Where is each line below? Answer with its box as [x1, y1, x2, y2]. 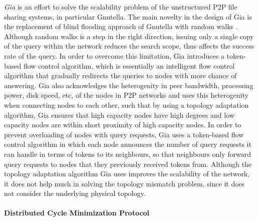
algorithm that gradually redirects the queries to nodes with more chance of [4, 70, 237, 81]
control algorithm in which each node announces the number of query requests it [4, 139, 251, 149]
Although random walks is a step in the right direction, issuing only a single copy [4, 31, 254, 41]
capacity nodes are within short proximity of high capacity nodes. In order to [4, 119, 241, 130]
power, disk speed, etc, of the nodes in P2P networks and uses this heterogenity [4, 90, 248, 100]
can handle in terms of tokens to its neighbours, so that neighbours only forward [4, 148, 251, 159]
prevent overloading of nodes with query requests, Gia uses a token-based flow [4, 129, 244, 139]
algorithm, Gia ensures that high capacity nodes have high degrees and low [4, 109, 234, 120]
